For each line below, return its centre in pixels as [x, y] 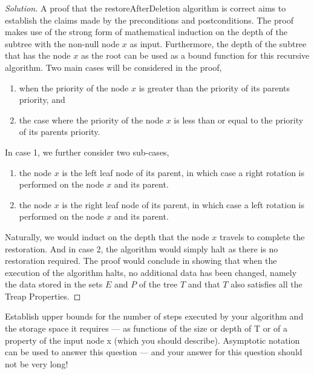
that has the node [38, 55]
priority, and [42, 100]
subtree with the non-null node [62, 43]
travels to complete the [262, 236]
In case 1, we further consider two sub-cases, [87, 152]
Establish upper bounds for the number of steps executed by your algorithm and [154, 316]
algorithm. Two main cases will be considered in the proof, [113, 67]
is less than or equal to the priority [239, 120]
